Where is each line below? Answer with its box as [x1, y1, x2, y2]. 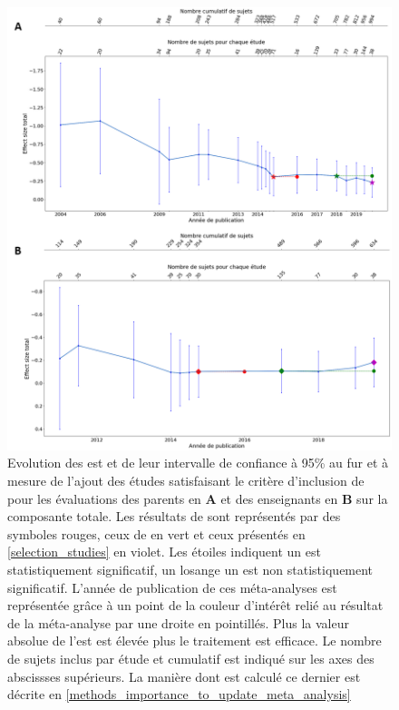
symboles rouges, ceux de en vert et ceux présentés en [7, 524, 306, 543]
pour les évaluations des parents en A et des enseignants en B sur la [7, 488, 388, 508]
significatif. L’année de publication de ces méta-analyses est [7, 577, 337, 597]
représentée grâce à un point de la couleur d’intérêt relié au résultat [7, 596, 384, 615]
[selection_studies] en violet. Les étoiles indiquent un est [7, 542, 321, 561]
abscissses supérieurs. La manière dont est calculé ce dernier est [7, 666, 361, 685]
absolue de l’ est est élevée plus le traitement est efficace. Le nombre [7, 631, 382, 650]
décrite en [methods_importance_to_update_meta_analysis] [7, 685, 351, 704]
